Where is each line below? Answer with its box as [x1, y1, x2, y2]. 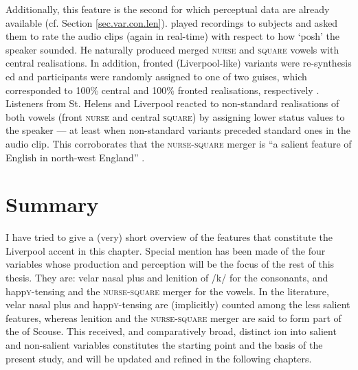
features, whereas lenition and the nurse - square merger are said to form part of [5, 310, 342, 325]
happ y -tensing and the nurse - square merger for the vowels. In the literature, [5, 284, 329, 298]
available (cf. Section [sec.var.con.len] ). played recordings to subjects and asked [5, 15, 338, 30]
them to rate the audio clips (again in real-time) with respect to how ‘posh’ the [5, 29, 340, 43]
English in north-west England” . [5, 150, 145, 164]
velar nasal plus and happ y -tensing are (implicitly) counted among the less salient [5, 297, 350, 312]
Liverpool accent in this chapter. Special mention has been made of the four [5, 243, 326, 257]
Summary [5, 190, 99, 218]
